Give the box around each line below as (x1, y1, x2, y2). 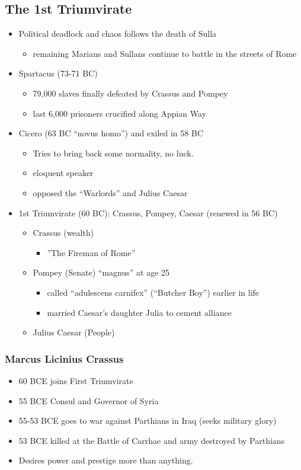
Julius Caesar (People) (33, 326, 115, 338)
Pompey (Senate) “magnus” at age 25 (33, 266, 170, 279)
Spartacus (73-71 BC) (18, 67, 98, 79)
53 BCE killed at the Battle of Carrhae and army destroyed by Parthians (18, 434, 285, 446)
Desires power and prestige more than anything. (18, 454, 193, 466)
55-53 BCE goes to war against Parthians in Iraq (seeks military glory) (18, 414, 277, 427)
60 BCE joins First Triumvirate (18, 374, 133, 386)
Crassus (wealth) (33, 226, 94, 239)
